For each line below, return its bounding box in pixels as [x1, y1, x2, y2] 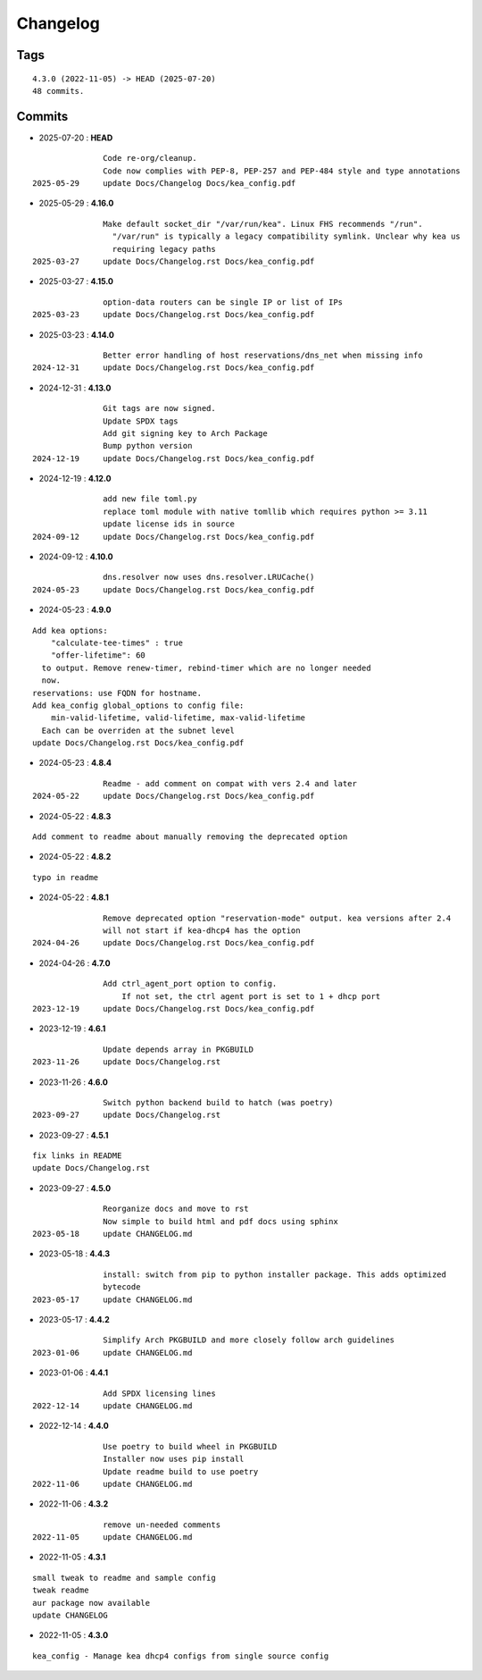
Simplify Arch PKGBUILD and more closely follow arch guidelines [103, 1335, 395, 1345]
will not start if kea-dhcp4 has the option [103, 926, 301, 936]
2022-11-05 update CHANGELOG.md [32, 1533, 193, 1542]
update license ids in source [103, 519, 236, 529]
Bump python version [103, 441, 193, 451]
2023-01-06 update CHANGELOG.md [32, 1348, 193, 1357]
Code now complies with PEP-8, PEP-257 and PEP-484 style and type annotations [103, 165, 461, 176]
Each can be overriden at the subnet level [41, 725, 236, 735]
